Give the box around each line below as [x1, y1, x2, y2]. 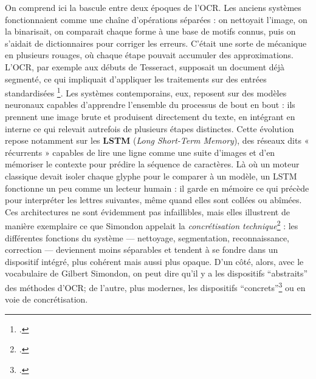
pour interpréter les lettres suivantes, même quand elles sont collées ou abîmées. [5, 193, 302, 206]
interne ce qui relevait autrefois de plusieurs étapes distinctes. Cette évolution [5, 122, 294, 135]
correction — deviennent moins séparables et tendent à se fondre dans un [5, 243, 278, 256]
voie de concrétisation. [5, 293, 88, 306]
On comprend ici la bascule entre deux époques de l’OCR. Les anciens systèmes [5, 1, 301, 13]
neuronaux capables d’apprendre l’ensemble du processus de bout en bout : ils [5, 98, 295, 111]
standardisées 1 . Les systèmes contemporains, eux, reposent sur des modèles [5, 85, 287, 99]
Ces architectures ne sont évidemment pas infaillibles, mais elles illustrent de [5, 205, 290, 218]
